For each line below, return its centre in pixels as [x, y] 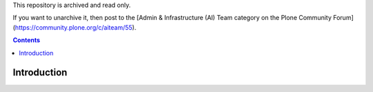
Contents [27, 40]
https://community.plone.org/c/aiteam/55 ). [76, 27]
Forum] [343, 18]
